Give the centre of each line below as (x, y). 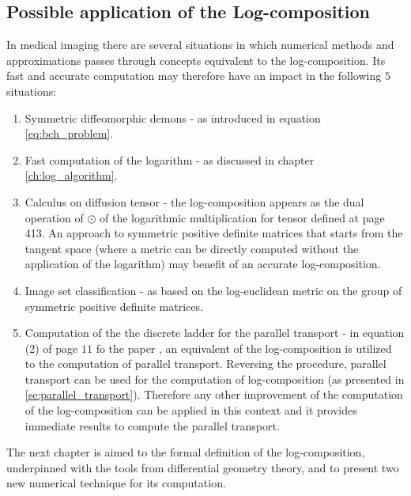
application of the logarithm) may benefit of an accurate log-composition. (203, 264)
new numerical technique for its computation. (116, 483)
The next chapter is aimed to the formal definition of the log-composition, (186, 452)
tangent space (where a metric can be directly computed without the (192, 248)
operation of (54, 217)
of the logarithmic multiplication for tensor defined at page (242, 217)
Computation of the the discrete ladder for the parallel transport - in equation (215, 333)
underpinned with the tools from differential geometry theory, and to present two (203, 467)
